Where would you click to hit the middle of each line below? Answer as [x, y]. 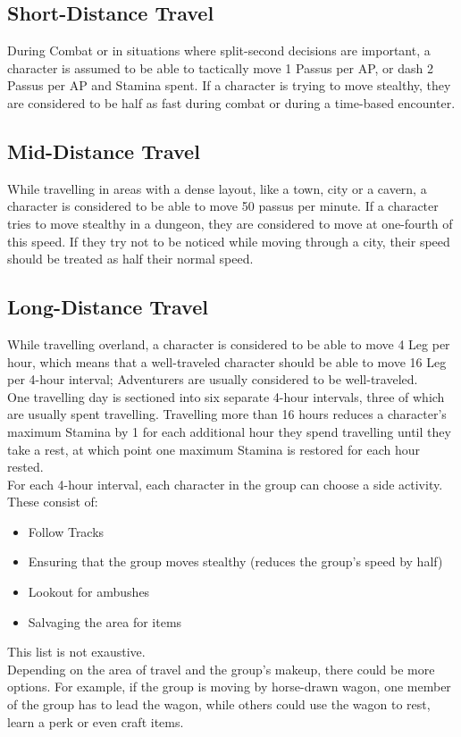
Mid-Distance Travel [104, 151]
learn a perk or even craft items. [96, 721]
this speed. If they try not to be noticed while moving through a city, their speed [229, 241]
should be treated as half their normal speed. [130, 259]
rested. [25, 467]
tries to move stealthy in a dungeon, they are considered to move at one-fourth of [230, 223]
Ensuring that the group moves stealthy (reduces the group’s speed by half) [235, 561]
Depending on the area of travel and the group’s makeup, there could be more [221, 669]
